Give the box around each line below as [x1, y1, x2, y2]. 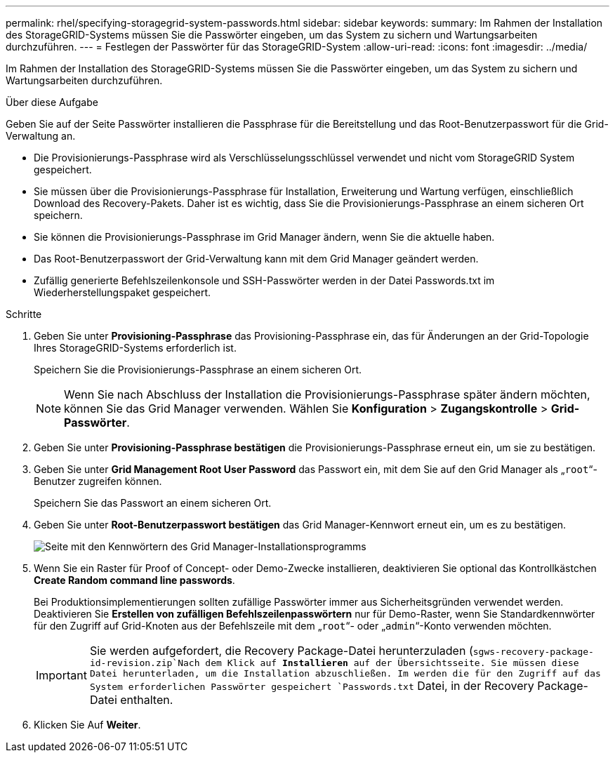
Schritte [6, 308, 42, 320]
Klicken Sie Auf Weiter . [34, 719, 141, 731]
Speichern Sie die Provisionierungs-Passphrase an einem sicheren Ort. [34, 364, 362, 375]
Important [36, 668, 87, 682]
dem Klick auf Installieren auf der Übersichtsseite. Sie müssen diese [205, 658, 579, 668]
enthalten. [120, 693, 173, 707]
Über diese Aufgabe [6, 96, 98, 108]
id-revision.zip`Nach [89, 658, 200, 668]
